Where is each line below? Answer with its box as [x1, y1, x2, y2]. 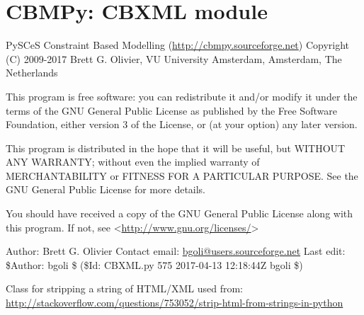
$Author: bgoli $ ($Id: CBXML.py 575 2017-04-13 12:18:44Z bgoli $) [6, 257, 303, 272]
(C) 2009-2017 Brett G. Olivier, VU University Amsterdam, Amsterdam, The [6, 51, 342, 66]
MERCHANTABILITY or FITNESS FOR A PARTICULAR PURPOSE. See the [6, 168, 358, 183]
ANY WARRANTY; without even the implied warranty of [6, 154, 260, 169]
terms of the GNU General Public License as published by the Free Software [6, 103, 337, 118]
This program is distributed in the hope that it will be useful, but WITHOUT [6, 140, 346, 155]
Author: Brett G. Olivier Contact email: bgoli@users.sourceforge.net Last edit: [6, 244, 346, 258]
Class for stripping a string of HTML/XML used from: [6, 281, 244, 296]
